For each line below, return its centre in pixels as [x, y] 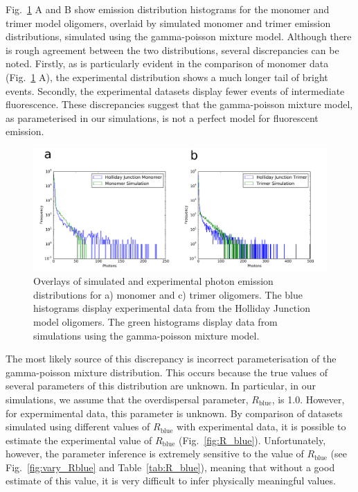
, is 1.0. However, [308, 399]
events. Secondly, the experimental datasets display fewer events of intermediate [175, 90]
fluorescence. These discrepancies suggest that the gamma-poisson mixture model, [179, 104]
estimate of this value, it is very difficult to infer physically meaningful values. [171, 481]
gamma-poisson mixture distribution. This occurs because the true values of [167, 372]
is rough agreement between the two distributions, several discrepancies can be [172, 50]
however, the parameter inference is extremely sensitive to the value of [155, 454]
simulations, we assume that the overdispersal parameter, [127, 399]
